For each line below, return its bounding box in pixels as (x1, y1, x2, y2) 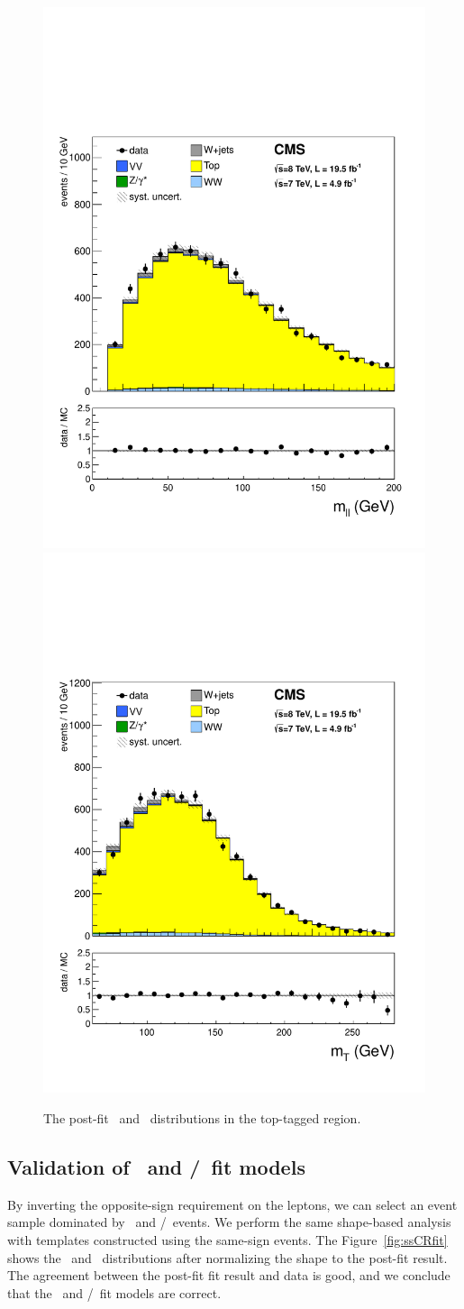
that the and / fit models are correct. (7, 1283, 222, 1302)
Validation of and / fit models (7, 1153, 305, 1181)
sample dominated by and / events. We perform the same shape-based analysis (7, 1213, 451, 1231)
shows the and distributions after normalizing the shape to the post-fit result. (7, 1248, 448, 1267)
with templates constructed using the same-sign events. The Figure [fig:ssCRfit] (7, 1231, 448, 1249)
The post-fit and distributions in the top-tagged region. (43, 1109, 361, 1128)
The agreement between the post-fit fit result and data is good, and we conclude (7, 1266, 450, 1285)
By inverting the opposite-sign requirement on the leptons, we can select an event (7, 1195, 458, 1213)
